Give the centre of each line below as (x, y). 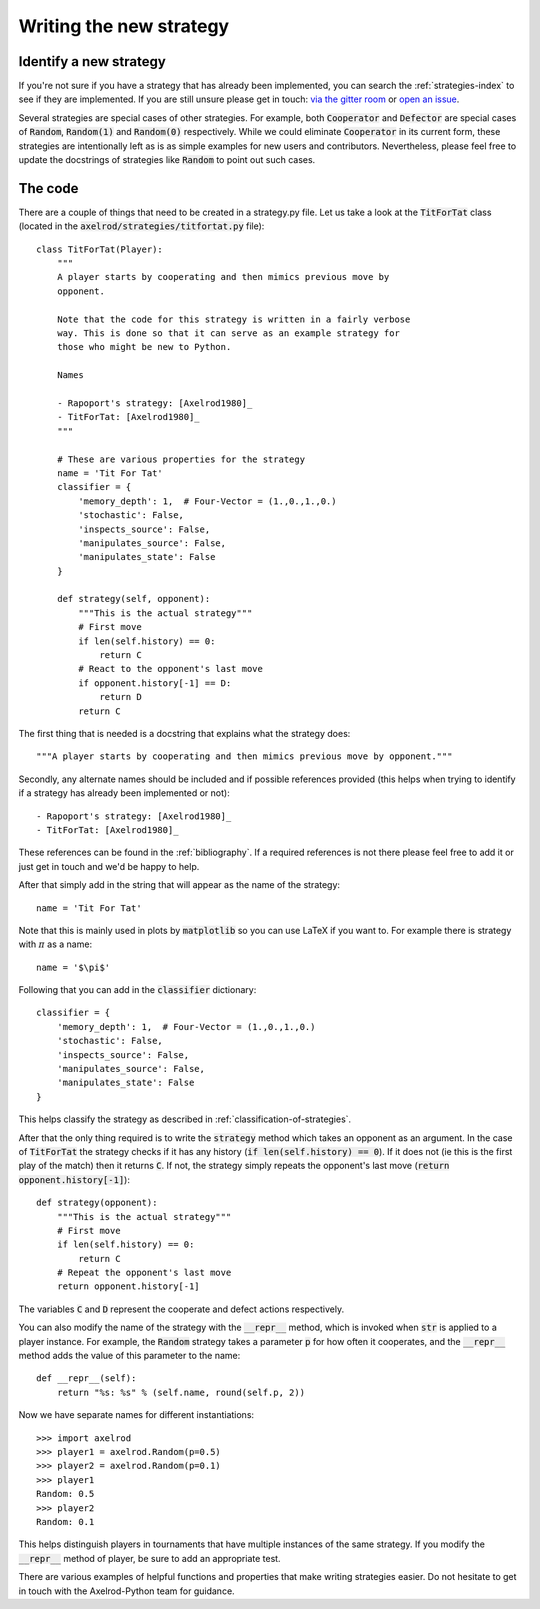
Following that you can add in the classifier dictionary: (137, 990)
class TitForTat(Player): (100, 249)
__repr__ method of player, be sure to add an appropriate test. (149, 1558)
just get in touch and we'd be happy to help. (109, 866)
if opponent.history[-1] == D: (155, 683)
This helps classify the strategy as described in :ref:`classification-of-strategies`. (185, 1119)
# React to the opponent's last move (171, 669)
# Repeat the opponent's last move (144, 1273)
